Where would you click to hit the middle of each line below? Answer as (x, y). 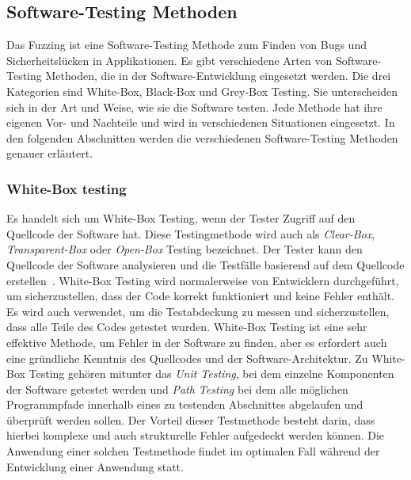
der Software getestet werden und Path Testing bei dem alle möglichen (177, 389)
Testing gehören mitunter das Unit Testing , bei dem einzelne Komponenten (211, 373)
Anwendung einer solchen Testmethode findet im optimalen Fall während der (193, 451)
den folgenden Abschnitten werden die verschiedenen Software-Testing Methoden (202, 137)
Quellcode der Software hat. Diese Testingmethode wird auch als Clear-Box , (191, 233)
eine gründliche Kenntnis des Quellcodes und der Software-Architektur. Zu (187, 358)
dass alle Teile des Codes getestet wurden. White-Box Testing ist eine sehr (187, 327)
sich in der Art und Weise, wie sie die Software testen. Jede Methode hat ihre (194, 107)
